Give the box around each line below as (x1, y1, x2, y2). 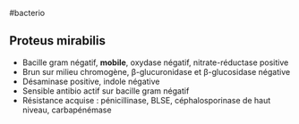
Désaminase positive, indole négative (21, 76, 160, 87)
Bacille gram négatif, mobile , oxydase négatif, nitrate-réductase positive (21, 57, 289, 68)
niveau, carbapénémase (21, 104, 112, 115)
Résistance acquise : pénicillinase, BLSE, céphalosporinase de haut (21, 95, 271, 105)
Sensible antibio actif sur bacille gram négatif (21, 85, 190, 96)
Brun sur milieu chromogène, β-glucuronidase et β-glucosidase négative (21, 66, 291, 77)
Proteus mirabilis (9, 33, 106, 48)
